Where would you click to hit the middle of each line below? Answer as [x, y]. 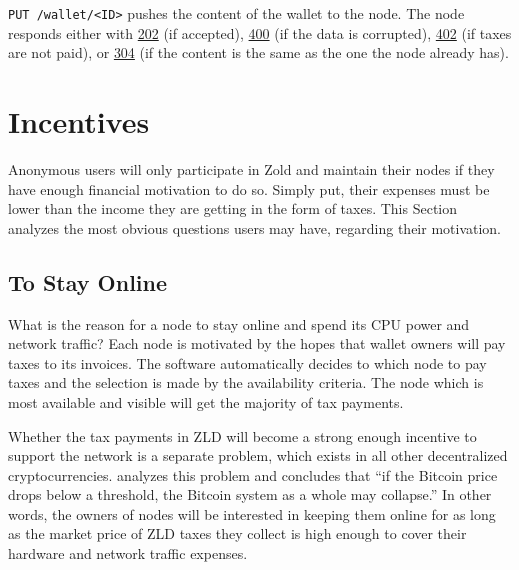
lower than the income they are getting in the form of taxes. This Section [233, 208]
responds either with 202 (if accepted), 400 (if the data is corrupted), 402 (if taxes [260, 32]
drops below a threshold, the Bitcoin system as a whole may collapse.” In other [250, 494]
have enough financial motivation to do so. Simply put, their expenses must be [249, 188]
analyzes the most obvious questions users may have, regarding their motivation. [255, 227]
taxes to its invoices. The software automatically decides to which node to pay [247, 362]
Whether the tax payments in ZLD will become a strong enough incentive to [242, 435]
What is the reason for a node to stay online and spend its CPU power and [239, 323]
